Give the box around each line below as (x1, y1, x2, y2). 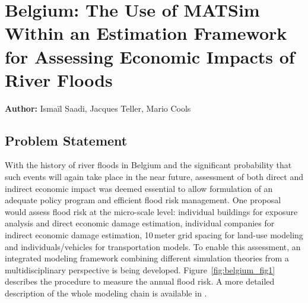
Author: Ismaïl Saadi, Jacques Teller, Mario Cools (5, 102, 191, 114)
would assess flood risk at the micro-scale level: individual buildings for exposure (5, 205, 298, 217)
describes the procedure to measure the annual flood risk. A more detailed (5, 275, 275, 288)
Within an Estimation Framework (5, 21, 287, 45)
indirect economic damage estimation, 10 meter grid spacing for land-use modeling (5, 229, 303, 241)
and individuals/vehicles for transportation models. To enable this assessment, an (5, 240, 301, 252)
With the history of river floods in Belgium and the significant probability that (5, 159, 292, 171)
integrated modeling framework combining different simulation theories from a (5, 252, 289, 264)
